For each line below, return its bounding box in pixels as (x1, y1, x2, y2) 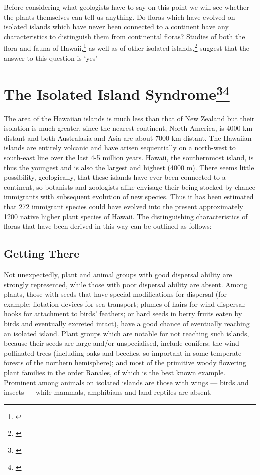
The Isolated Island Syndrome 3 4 (4, 82, 230, 104)
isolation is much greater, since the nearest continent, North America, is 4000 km (4, 123, 253, 133)
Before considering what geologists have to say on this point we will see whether (4, 2, 249, 12)
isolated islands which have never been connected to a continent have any (4, 21, 229, 32)
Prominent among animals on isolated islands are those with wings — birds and (4, 377, 249, 387)
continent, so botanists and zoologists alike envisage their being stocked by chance (4, 181, 255, 192)
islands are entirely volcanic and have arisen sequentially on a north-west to (4, 142, 236, 153)
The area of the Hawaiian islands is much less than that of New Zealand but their (4, 113, 255, 123)
